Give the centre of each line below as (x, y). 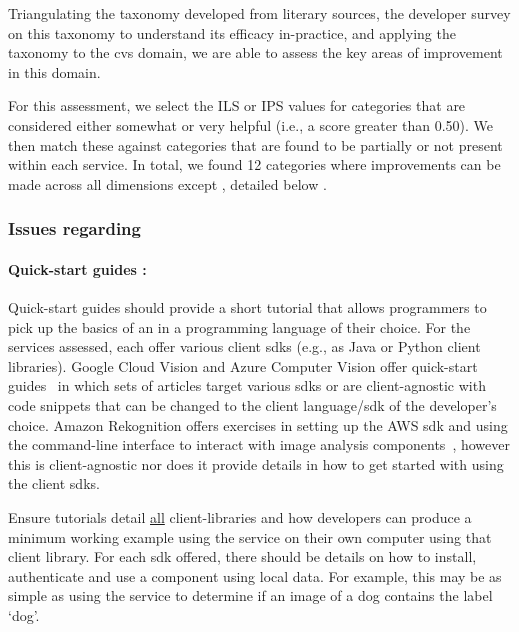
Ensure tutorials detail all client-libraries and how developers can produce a (240, 516)
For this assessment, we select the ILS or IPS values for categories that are (237, 105)
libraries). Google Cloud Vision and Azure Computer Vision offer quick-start (243, 365)
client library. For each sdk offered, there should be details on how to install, (242, 556)
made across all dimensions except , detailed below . (167, 183)
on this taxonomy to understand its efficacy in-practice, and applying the (232, 32)
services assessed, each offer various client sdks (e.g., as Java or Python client (244, 346)
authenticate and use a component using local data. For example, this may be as (255, 575)
